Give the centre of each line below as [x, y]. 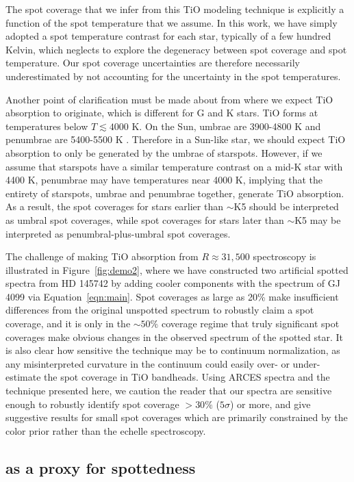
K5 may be [318, 219]
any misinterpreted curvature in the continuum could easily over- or [148, 363]
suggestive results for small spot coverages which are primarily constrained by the [177, 417]
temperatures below [47, 126]
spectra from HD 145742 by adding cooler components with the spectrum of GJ [173, 283]
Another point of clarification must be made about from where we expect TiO [169, 99]
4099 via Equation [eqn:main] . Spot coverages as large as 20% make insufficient [172, 296]
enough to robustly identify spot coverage [92, 404]
